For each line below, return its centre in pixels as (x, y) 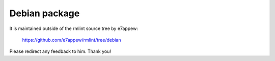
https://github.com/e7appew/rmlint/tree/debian (72, 40)
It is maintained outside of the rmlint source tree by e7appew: (74, 28)
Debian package (45, 13)
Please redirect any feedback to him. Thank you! (60, 51)
